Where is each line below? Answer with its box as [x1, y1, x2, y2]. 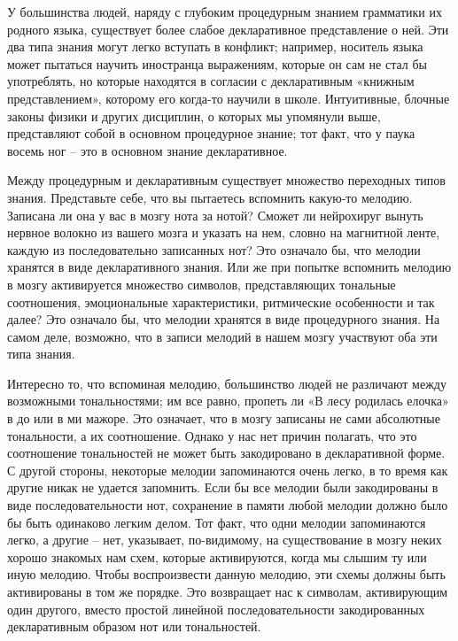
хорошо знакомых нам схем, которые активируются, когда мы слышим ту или [7, 547, 427, 566]
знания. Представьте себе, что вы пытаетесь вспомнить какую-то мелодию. [7, 188, 413, 206]
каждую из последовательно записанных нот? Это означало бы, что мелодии [7, 240, 421, 259]
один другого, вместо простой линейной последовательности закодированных [7, 599, 425, 618]
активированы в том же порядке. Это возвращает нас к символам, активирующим [7, 583, 448, 600]
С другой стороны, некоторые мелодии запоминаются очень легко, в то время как [7, 460, 448, 479]
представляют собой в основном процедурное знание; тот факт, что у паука [7, 124, 415, 143]
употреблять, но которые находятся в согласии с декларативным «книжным [7, 72, 415, 90]
